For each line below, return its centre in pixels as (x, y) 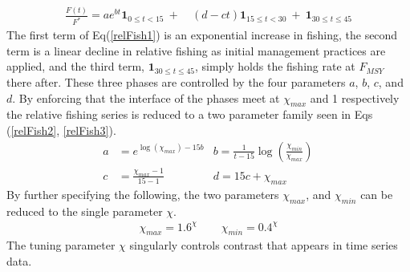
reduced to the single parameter (85, 211)
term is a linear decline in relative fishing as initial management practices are (196, 50)
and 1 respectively (355, 97)
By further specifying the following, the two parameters (143, 194)
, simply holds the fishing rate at (275, 66)
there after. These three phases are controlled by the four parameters (176, 82)
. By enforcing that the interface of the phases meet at (146, 97)
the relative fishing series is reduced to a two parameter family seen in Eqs (190, 114)
